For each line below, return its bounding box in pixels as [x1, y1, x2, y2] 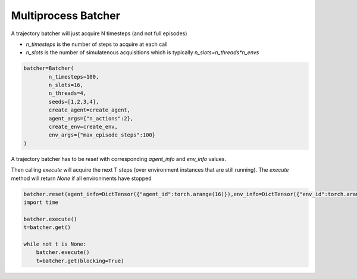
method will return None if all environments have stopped [11, 175, 152, 182]
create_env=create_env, [48, 123, 118, 131]
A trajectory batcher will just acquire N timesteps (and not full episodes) [11, 30, 187, 37]
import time [23, 199, 59, 206]
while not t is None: [23, 240, 87, 247]
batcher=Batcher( [23, 65, 74, 72]
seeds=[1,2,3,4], [48, 98, 99, 105]
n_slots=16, [48, 82, 83, 89]
